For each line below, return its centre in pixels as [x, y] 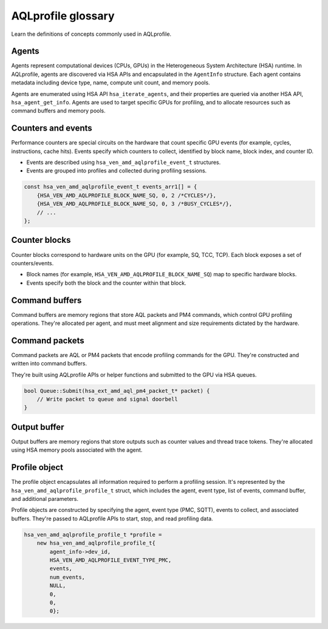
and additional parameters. [45, 499]
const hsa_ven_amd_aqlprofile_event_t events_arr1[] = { [111, 187]
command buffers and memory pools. [58, 111]
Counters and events [52, 128]
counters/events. [32, 263]
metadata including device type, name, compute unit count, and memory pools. [111, 83]
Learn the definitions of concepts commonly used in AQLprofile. [91, 34]
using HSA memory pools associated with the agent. [77, 450]
